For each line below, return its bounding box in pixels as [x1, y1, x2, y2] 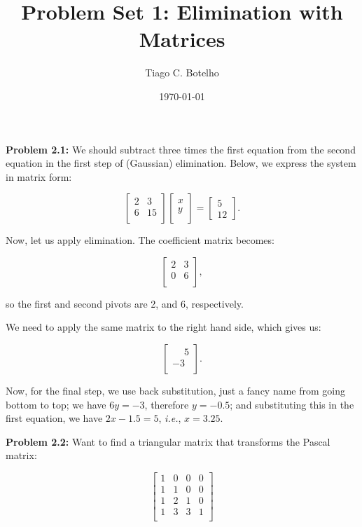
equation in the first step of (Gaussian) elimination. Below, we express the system [6, 156, 356, 170]
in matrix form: [6, 169, 72, 184]
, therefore [144, 397, 189, 411]
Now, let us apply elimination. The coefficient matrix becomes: [6, 233, 274, 247]
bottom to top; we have [6, 397, 106, 411]
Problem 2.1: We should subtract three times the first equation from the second [6, 142, 356, 156]
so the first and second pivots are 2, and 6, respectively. [6, 296, 244, 310]
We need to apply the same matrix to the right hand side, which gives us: [6, 320, 321, 334]
